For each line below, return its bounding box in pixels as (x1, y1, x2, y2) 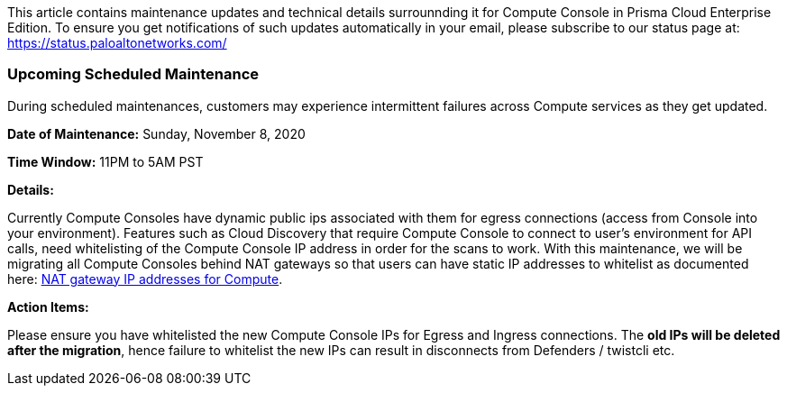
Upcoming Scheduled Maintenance (7, 65, 260, 84)
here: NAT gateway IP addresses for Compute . (7, 270, 283, 287)
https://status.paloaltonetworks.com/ (7, 35, 227, 50)
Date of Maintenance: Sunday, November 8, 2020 (7, 125, 306, 142)
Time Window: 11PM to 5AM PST (7, 153, 204, 169)
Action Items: (7, 298, 89, 315)
